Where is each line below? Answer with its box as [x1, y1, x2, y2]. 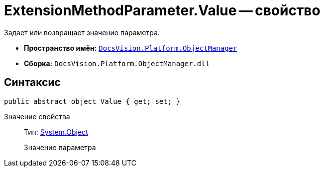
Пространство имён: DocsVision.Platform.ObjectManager [24, 43, 237, 52]
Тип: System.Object [24, 127, 88, 136]
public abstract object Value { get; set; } [4, 97, 181, 105]
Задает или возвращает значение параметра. [4, 28, 160, 37]
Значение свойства [4, 112, 70, 121]
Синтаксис [4, 76, 61, 89]
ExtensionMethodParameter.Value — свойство [4, 2, 321, 19]
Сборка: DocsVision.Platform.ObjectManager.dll [24, 59, 210, 68]
